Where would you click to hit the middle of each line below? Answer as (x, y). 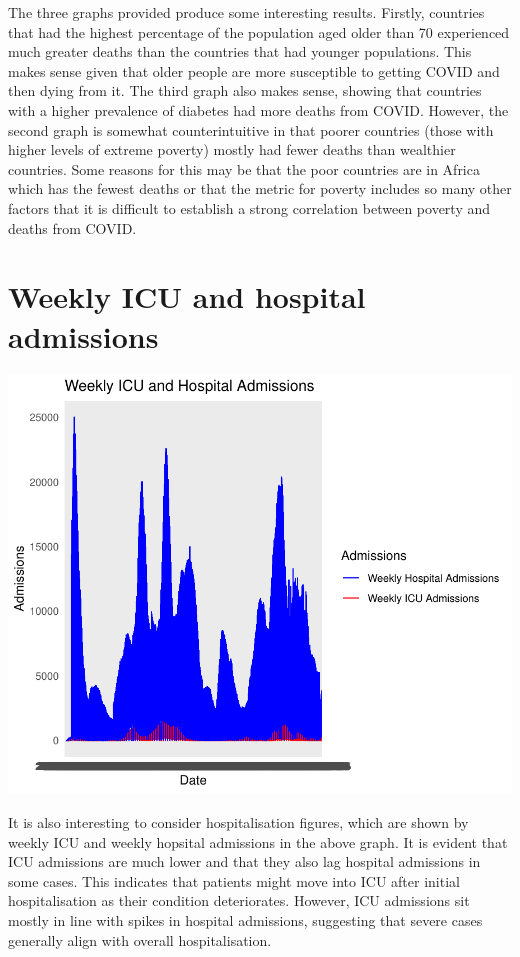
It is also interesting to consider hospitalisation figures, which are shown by (238, 822)
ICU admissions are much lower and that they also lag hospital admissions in (244, 861)
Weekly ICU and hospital (187, 296)
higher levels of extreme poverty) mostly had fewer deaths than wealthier (232, 149)
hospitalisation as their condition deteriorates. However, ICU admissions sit (239, 900)
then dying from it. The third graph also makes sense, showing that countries (245, 90)
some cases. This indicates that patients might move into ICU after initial (234, 880)
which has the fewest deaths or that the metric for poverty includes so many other (260, 188)
